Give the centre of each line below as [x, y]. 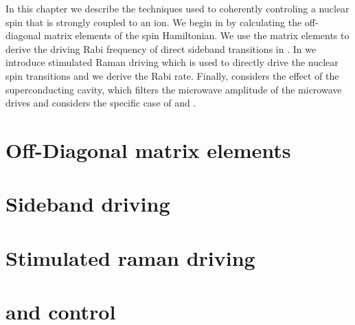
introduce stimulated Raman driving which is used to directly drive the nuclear [172, 62]
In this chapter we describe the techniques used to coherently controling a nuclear [177, 8]
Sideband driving [88, 204]
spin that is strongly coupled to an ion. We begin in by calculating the [154, 22]
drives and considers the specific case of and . [101, 103]
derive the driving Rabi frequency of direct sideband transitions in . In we [161, 48]
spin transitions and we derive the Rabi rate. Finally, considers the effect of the [172, 75]
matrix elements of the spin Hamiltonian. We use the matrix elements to [197, 35]
